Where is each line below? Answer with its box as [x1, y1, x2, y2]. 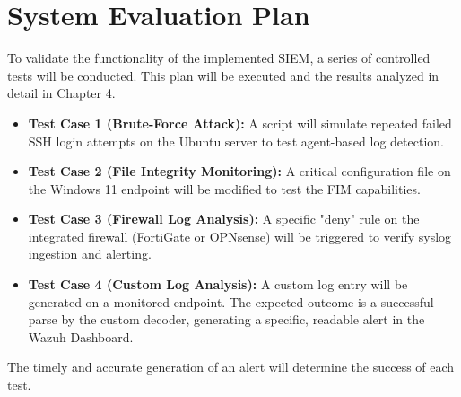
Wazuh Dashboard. [28, 327, 134, 346]
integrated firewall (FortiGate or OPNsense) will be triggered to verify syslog [28, 226, 452, 245]
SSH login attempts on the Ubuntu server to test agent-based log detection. [28, 131, 444, 150]
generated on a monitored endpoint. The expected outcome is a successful [28, 292, 434, 311]
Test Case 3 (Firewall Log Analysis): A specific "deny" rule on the [28, 209, 420, 228]
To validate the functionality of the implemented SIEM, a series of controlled [7, 49, 431, 67]
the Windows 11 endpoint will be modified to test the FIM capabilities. [28, 179, 421, 198]
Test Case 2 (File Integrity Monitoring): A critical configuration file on [28, 162, 451, 181]
